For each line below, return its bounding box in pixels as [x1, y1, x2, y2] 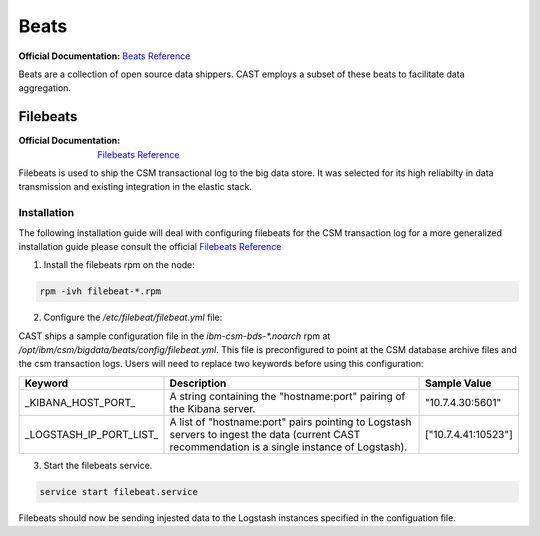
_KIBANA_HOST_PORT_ [24, 395, 136, 409]
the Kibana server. [169, 401, 256, 415]
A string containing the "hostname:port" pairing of [169, 389, 406, 403]
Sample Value [425, 376, 492, 390]
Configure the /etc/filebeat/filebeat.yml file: [43, 311, 223, 324]
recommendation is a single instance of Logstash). [169, 440, 408, 454]
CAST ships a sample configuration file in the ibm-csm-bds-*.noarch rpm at [18, 330, 331, 342]
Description [169, 376, 227, 390]
